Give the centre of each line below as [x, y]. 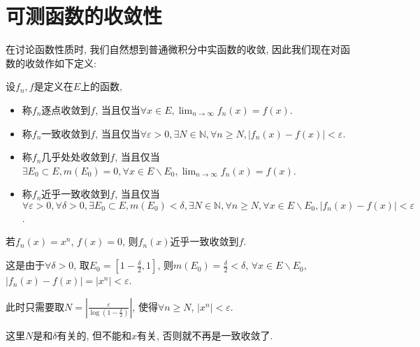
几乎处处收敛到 [76, 157]
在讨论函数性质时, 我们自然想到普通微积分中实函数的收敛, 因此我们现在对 [173, 49]
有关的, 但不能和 [94, 335]
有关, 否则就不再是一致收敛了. [205, 335]
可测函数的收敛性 [84, 16]
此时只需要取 [35, 306]
